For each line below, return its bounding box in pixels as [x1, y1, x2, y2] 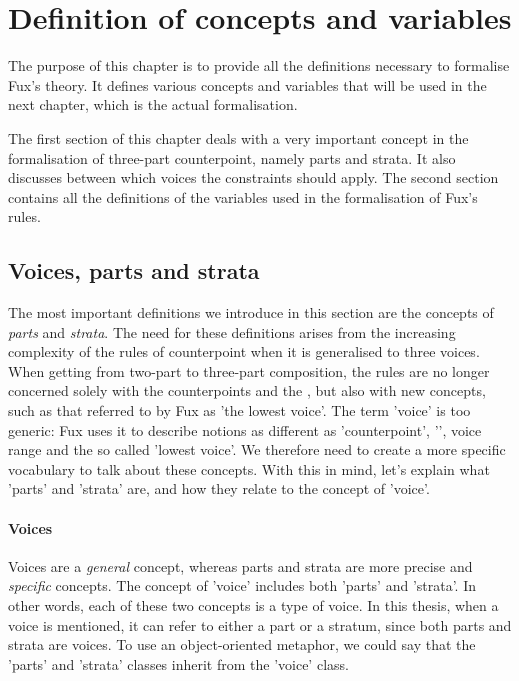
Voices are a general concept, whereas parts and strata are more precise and [8, 555, 473, 576]
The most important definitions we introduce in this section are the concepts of [8, 302, 494, 323]
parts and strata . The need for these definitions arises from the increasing [8, 321, 456, 342]
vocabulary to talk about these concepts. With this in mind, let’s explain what [8, 458, 490, 479]
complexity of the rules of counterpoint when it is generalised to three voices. [8, 341, 480, 362]
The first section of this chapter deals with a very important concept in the [8, 127, 469, 148]
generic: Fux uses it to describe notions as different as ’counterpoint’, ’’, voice [8, 419, 482, 440]
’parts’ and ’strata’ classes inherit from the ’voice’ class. [8, 653, 349, 674]
